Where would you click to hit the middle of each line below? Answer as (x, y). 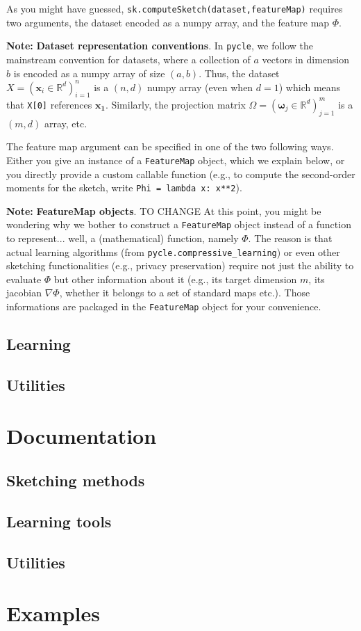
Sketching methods (76, 480)
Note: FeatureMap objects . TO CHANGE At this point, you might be (164, 210)
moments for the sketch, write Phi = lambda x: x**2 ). (124, 187)
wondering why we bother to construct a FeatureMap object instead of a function (179, 224)
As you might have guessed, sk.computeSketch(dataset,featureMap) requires (175, 8)
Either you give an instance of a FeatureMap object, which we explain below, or (176, 160)
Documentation (82, 436)
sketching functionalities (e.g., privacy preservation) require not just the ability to (180, 265)
